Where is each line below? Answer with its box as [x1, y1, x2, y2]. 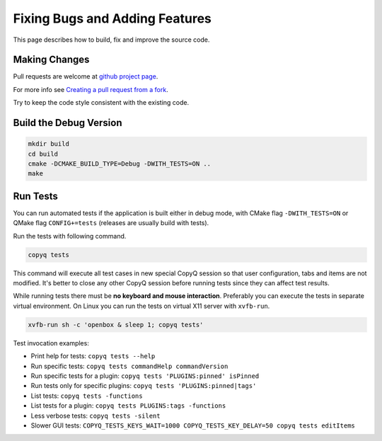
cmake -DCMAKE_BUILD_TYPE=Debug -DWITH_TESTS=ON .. [28, 160, 212, 168]
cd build [28, 149, 59, 158]
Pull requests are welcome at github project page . [13, 72, 158, 81]
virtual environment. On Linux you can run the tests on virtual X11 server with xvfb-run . [13, 302, 270, 310]
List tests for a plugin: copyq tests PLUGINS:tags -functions [30, 401, 226, 410]
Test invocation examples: [13, 338, 90, 347]
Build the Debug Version [13, 117, 122, 129]
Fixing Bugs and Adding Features [13, 11, 212, 26]
